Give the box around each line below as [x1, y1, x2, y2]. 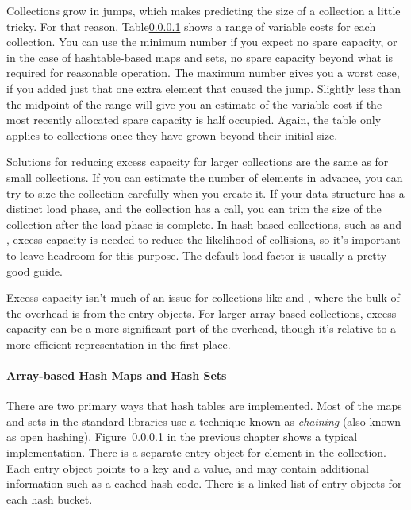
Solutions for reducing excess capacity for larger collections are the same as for [6, 153, 389, 170]
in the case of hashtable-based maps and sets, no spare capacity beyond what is [6, 48, 394, 65]
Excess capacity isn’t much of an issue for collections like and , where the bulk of [6, 289, 400, 306]
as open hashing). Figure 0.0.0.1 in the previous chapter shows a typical [6, 428, 358, 445]
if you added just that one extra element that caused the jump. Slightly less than [6, 79, 401, 96]
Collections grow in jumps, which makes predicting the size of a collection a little [6, 2, 401, 18]
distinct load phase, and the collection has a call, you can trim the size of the [6, 200, 382, 217]
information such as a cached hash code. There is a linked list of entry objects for [6, 475, 402, 492]
